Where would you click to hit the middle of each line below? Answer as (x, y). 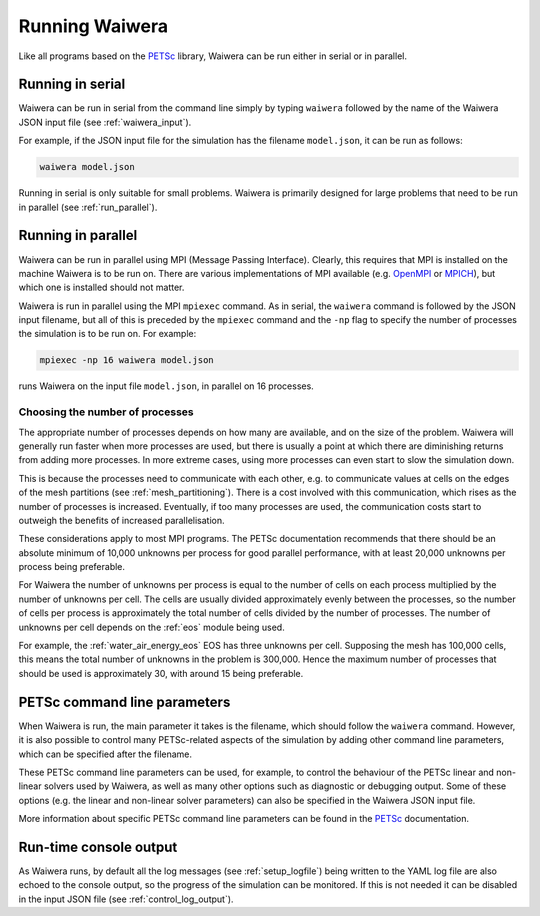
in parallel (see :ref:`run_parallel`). (88, 207)
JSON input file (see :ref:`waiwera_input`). (105, 122)
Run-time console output (98, 846)
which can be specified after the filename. (105, 754)
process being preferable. (71, 567)
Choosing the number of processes (106, 412)
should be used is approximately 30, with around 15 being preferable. (161, 673)
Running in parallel (78, 235)
